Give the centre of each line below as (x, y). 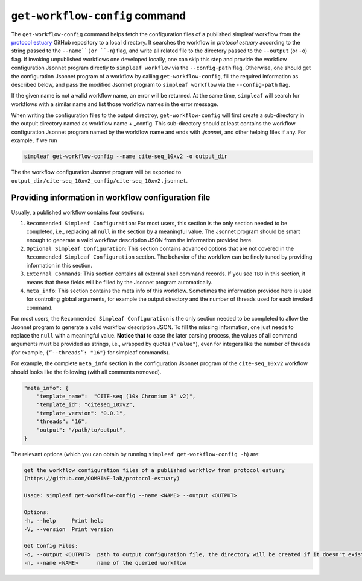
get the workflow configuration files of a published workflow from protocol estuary (154, 470)
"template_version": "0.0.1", (81, 413)
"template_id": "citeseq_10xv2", (86, 405)
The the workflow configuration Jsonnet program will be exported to (96, 172)
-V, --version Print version (68, 529)
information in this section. (59, 265)
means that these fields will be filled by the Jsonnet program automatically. (119, 282)
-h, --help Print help (64, 521)
